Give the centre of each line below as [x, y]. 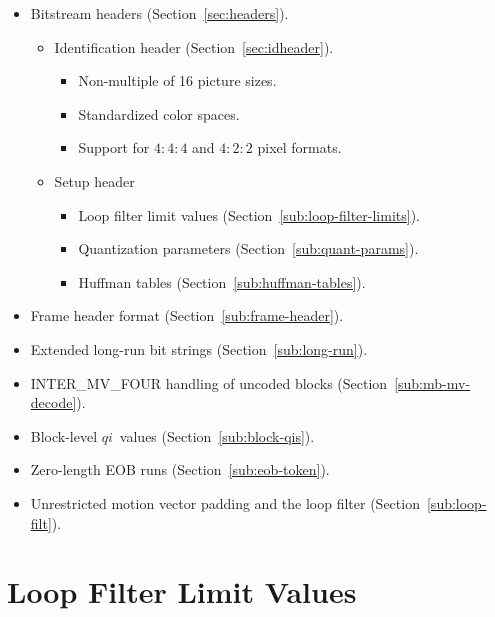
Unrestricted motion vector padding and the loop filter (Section [225, 502]
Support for [114, 147]
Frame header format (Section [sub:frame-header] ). [187, 315]
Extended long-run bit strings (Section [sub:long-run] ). [199, 348]
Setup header [94, 180]
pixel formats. [299, 147]
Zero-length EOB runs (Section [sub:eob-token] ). [180, 469]
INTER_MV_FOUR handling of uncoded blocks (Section [209, 382]
